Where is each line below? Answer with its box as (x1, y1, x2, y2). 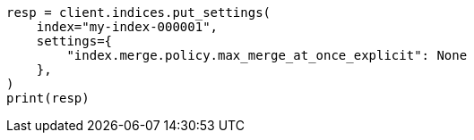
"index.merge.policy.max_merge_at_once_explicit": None (66, 48, 468, 62)
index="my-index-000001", (36, 20, 219, 34)
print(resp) (6, 91, 90, 105)
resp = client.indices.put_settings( (6, 5, 271, 20)
